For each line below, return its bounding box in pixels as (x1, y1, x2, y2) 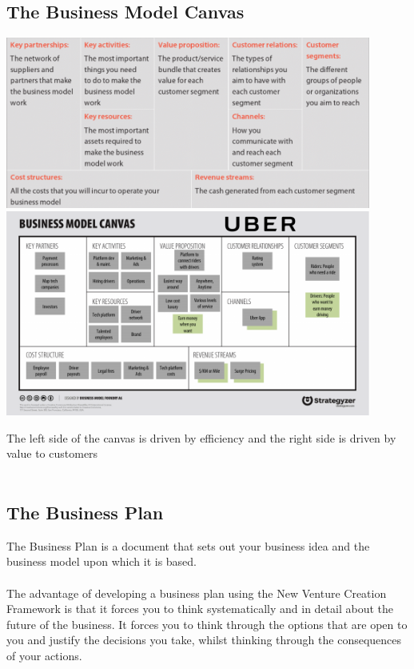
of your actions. (6, 647, 82, 664)
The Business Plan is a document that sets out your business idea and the (6, 537, 370, 554)
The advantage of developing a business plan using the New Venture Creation (6, 584, 387, 601)
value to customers (6, 445, 98, 462)
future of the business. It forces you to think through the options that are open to (6, 615, 408, 632)
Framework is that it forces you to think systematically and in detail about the (6, 600, 394, 617)
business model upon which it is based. (6, 553, 197, 570)
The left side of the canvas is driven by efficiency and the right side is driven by (6, 429, 396, 446)
